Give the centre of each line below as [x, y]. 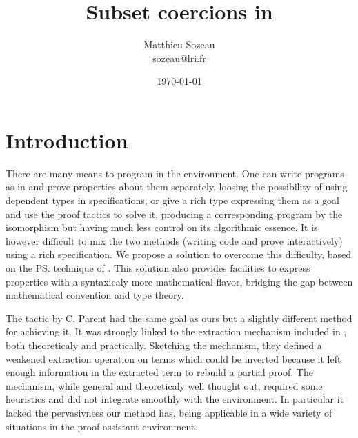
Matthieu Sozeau [179, 44]
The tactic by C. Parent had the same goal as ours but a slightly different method [179, 318]
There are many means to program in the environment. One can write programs [175, 173]
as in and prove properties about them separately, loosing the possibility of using [177, 187]
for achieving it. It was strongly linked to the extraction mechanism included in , [176, 331]
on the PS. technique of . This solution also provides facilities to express [158, 268]
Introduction [67, 140]
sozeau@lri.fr [179, 58]
